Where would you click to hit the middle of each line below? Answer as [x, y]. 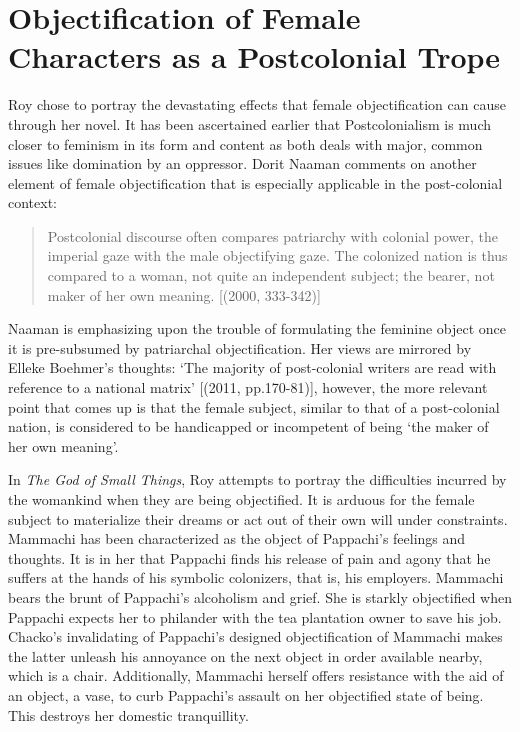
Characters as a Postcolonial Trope [254, 56]
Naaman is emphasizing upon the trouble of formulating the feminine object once [257, 328]
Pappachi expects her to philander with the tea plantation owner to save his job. [255, 616]
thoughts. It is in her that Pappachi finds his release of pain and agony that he [249, 557]
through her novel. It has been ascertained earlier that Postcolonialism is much [249, 123]
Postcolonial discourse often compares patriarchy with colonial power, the [273, 235]
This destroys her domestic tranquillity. [128, 714]
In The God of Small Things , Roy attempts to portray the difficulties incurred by [257, 479]
